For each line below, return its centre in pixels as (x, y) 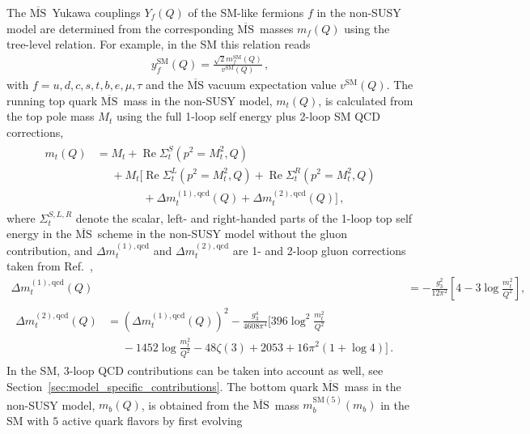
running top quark (52, 100)
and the (165, 85)
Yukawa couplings (96, 12)
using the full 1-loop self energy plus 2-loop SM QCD (248, 116)
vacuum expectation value (272, 85)
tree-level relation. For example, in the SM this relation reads (159, 44)
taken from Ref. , (50, 266)
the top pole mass (51, 116)
